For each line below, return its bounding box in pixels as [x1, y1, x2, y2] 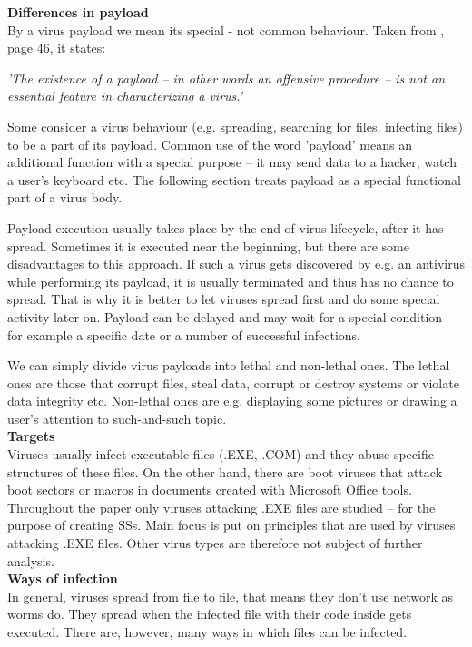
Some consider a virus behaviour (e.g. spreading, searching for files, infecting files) [7, 116, 463, 135]
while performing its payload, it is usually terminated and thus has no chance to [7, 271, 454, 290]
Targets [7, 426, 55, 446]
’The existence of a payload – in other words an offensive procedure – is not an [7, 68, 446, 87]
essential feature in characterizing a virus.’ [7, 86, 243, 105]
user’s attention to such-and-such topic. [7, 408, 227, 427]
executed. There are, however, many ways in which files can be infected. [7, 622, 408, 641]
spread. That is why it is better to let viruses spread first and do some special [7, 289, 440, 309]
